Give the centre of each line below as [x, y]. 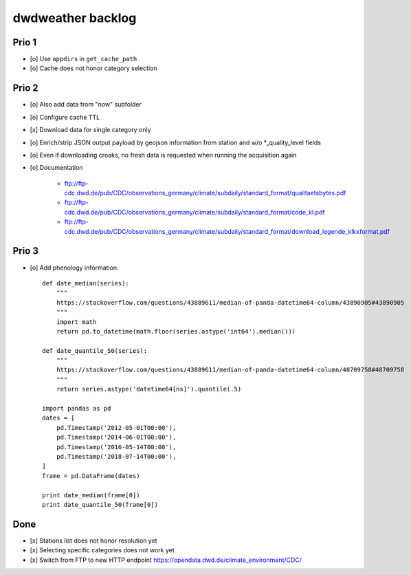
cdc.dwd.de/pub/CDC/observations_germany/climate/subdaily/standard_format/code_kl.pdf [195, 212]
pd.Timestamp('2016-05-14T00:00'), [116, 447]
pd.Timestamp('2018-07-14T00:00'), [116, 456]
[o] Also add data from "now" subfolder [86, 105]
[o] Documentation [56, 168]
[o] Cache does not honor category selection [93, 68]
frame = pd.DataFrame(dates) [91, 476]
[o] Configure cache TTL [65, 117]
